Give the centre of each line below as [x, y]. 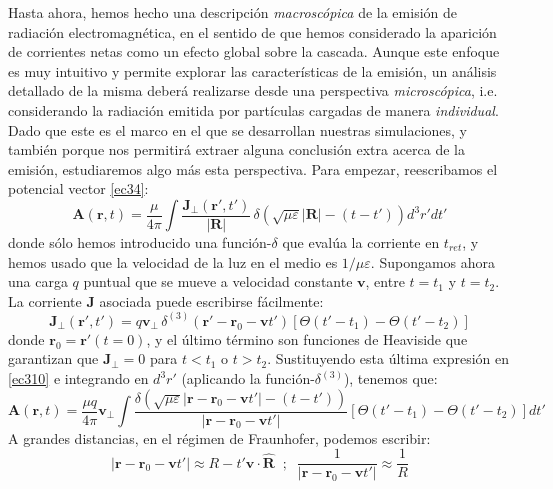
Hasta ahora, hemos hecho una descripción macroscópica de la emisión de [232, 12]
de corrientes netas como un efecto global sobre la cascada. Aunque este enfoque [254, 51]
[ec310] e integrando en [78, 378]
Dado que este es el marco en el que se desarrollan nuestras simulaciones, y [237, 129]
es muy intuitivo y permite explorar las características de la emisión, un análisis [252, 70]
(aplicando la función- [248, 378]
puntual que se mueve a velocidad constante [218, 281]
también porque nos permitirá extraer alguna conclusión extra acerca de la [236, 149]
